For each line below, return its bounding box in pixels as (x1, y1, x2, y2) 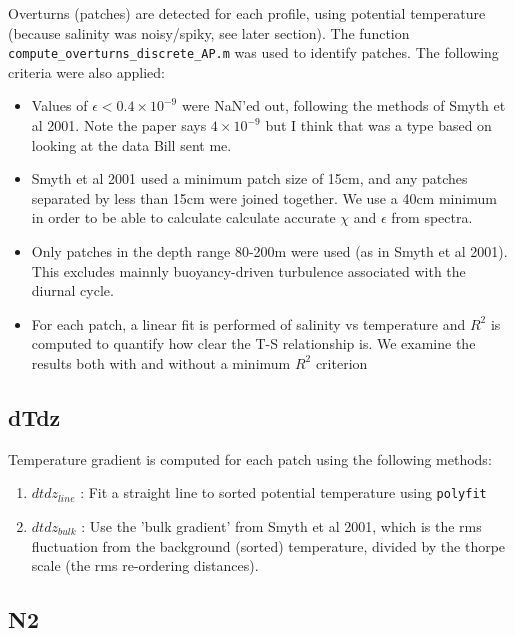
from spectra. (391, 207, 473, 228)
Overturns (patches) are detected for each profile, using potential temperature (8, 3, 486, 23)
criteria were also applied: (8, 61, 165, 82)
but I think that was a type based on (265, 115, 492, 136)
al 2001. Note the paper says (31, 115, 207, 136)
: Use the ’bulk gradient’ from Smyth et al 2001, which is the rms (81, 516, 482, 537)
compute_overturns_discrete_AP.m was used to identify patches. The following (8, 42, 499, 63)
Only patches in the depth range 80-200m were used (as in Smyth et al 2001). (31, 241, 508, 261)
